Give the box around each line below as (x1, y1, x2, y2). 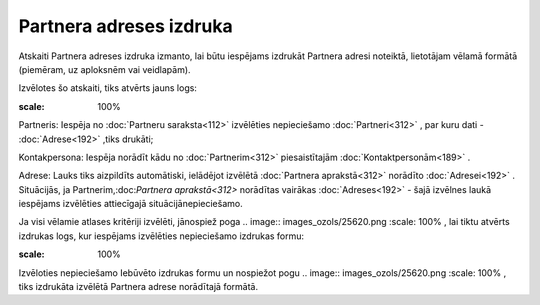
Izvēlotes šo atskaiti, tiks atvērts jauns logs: (18, 82, 197, 94)
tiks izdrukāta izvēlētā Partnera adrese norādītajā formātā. (18, 281, 259, 293)
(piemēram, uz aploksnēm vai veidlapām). (18, 63, 191, 75)
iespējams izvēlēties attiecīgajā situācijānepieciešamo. (18, 198, 244, 210)
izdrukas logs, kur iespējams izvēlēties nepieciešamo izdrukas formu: (18, 230, 305, 242)
